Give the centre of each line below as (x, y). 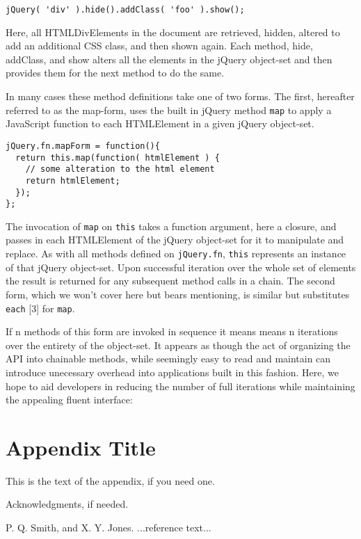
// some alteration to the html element (120, 169)
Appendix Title (81, 447)
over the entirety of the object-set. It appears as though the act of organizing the (178, 345)
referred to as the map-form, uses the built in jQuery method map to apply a (169, 110)
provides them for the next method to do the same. (115, 73)
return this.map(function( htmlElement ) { (118, 158)
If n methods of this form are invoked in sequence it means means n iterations (172, 331)
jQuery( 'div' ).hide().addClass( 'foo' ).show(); (125, 10)
